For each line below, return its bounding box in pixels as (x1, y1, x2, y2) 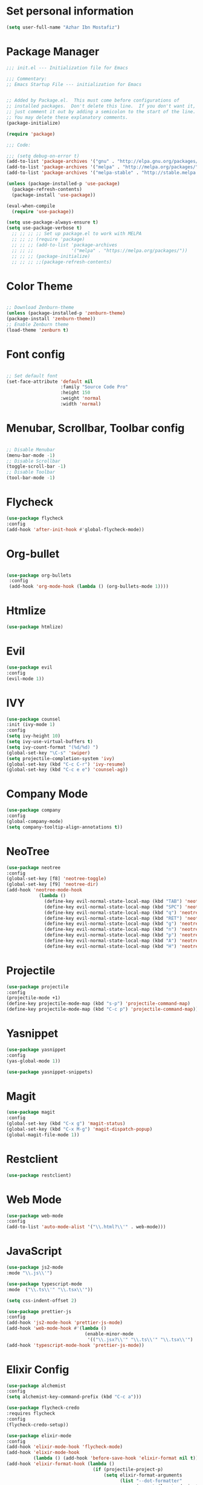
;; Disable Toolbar (6, 469, 56, 475)
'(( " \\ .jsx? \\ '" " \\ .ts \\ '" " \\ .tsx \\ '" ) (87, 1337, 193, 1343)
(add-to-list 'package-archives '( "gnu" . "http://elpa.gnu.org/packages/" (6, 159, 201, 165)
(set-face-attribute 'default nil (6, 379, 94, 385)
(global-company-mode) (6, 818, 63, 824)
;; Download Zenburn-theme (6, 305, 74, 311)
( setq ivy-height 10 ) (6, 733, 61, 739)
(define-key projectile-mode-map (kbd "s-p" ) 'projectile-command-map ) (6, 1000, 190, 1007)
